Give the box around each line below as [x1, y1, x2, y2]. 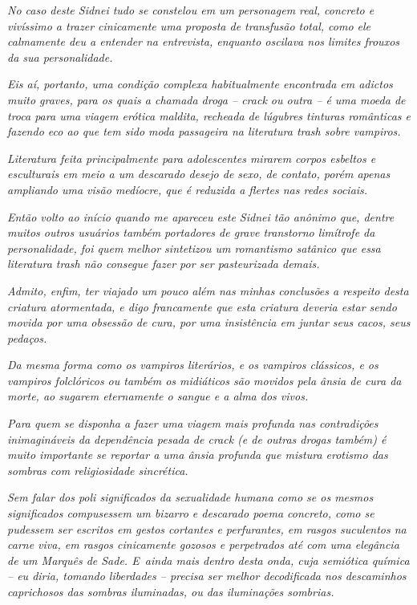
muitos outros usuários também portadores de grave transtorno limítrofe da [7, 224, 375, 241]
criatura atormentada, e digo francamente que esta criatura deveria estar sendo [7, 298, 397, 315]
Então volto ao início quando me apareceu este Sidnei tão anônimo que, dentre [7, 208, 395, 225]
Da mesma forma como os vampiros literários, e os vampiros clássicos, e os [7, 356, 379, 373]
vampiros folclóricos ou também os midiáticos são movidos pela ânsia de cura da [7, 372, 402, 388]
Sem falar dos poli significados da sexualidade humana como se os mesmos [7, 489, 374, 506]
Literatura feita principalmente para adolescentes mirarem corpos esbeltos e [7, 149, 376, 166]
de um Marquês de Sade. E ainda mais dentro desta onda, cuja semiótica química [7, 551, 410, 568]
